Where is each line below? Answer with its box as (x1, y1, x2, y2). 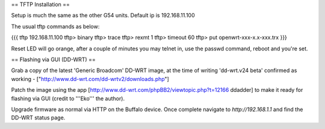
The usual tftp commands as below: (11, 23, 100, 30)
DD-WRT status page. (11, 114, 66, 121)
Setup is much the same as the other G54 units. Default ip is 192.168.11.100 (11, 12, 195, 19)
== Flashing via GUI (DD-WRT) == (11, 56, 96, 63)
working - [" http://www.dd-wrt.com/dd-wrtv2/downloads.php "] (11, 75, 170, 82)
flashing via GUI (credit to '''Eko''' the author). (11, 95, 125, 102)
